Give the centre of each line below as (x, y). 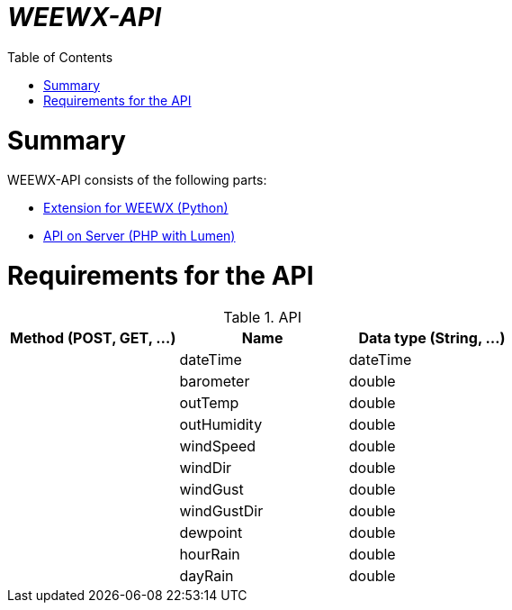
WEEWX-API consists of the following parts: (137, 180)
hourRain (210, 554)
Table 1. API (263, 317)
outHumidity (221, 424)
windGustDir (221, 510)
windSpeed (218, 446)
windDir (206, 467)
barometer (215, 381)
